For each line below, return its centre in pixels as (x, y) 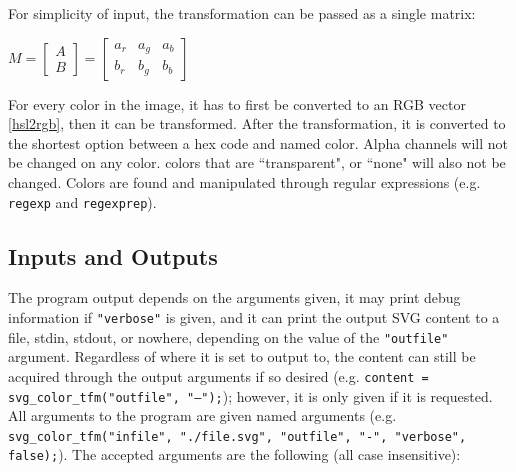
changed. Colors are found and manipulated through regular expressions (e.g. (244, 181)
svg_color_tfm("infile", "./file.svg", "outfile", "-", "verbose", (237, 436)
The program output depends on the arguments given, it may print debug (234, 297)
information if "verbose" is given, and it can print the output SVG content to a (254, 317)
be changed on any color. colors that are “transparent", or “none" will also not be (257, 162)
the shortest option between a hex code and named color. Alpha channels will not (258, 142)
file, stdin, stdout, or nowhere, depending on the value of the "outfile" (228, 336)
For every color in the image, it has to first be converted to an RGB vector (237, 103)
